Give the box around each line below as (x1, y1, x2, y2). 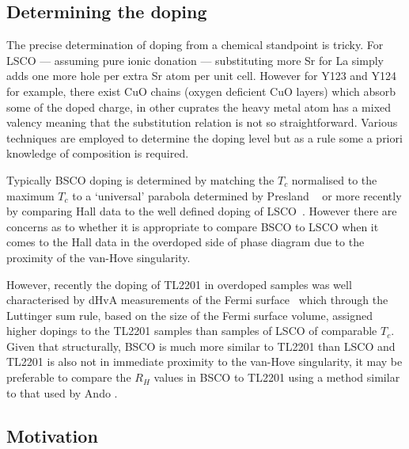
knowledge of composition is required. (6, 145, 189, 162)
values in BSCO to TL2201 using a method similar (153, 369, 400, 386)
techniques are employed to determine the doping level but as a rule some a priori (6, 129, 403, 146)
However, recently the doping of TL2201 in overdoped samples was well (6, 276, 352, 292)
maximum (6, 187, 55, 204)
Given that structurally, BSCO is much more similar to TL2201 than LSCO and (6, 337, 396, 354)
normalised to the (291, 171, 377, 188)
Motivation (6, 423, 98, 447)
